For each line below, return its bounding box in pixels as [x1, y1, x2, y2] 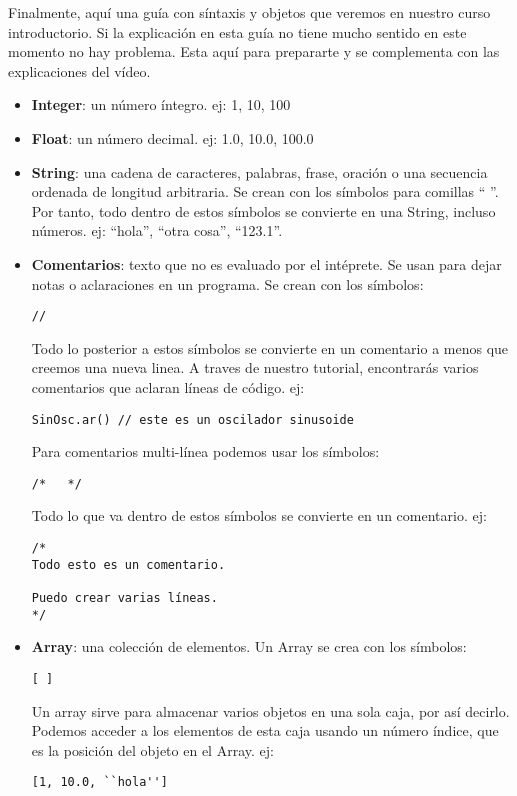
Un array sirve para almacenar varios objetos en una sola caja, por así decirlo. [31, 700, 510, 721]
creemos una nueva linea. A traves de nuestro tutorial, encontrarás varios [31, 357, 479, 378]
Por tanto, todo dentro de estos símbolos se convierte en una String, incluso [31, 200, 496, 221]
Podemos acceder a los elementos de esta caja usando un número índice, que [31, 720, 499, 741]
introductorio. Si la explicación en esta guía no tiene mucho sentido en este [8, 21, 467, 42]
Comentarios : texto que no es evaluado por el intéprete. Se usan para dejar [31, 253, 502, 274]
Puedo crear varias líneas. [31, 591, 218, 606]
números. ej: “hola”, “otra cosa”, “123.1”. [31, 220, 283, 241]
